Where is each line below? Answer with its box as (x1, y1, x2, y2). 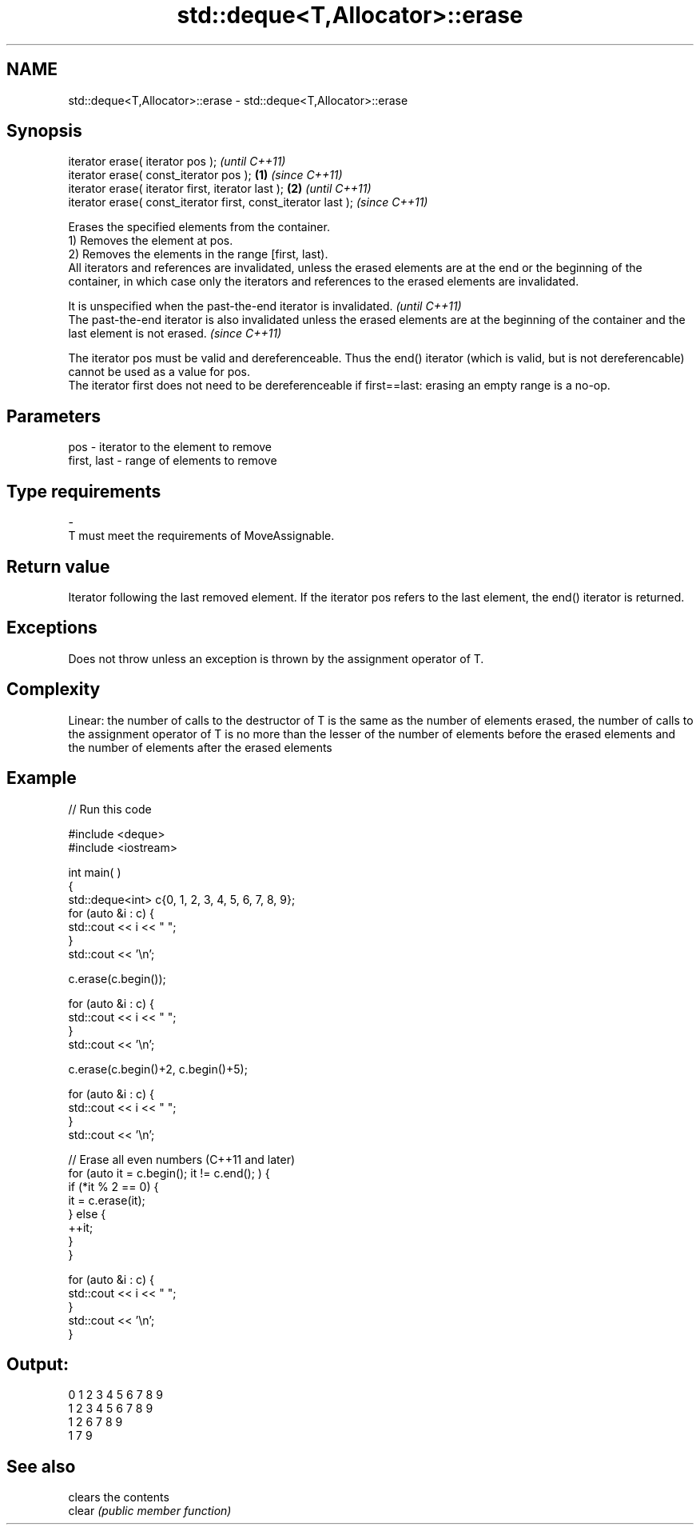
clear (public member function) (68, 1504, 232, 1518)
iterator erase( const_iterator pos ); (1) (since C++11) (68, 168, 343, 182)
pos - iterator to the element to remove (68, 440, 272, 454)
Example (6, 768, 77, 789)
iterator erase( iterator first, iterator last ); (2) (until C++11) (68, 182, 372, 196)
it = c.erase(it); (68, 1193, 145, 1207)
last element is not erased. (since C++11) (68, 326, 282, 341)
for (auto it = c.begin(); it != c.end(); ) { (68, 1165, 270, 1180)
